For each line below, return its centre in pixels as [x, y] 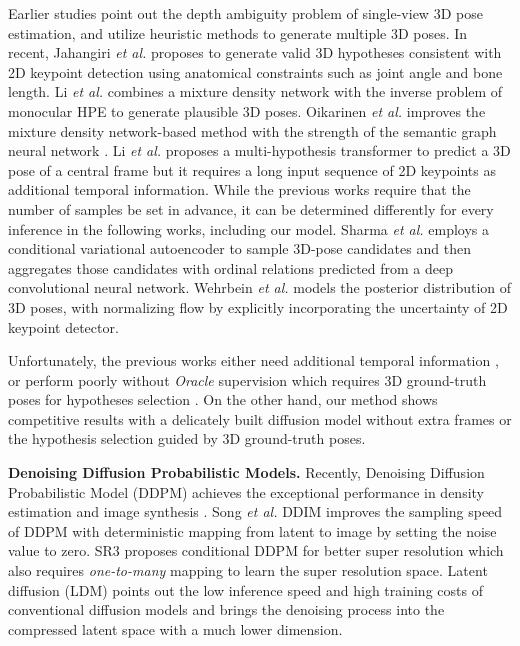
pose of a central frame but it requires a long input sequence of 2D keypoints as [252, 169]
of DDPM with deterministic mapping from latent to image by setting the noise [252, 530]
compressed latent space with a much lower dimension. [175, 628]
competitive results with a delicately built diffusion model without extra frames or [260, 418]
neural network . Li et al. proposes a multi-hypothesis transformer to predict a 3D [259, 150]
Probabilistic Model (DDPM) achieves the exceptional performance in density [246, 491]
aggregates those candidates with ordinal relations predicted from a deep [231, 267]
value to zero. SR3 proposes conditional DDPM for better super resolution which [256, 550]
